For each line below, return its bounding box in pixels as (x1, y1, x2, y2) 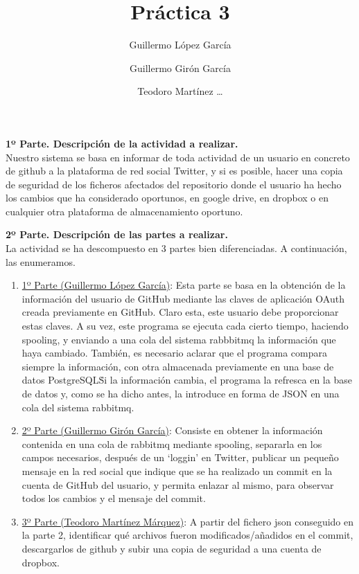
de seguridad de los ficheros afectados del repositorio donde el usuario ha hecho (6, 177, 342, 191)
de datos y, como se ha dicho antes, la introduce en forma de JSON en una (21, 386, 340, 400)
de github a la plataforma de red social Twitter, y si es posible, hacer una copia (6, 163, 343, 178)
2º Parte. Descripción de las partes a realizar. (6, 227, 228, 242)
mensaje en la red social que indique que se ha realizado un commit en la (21, 463, 333, 478)
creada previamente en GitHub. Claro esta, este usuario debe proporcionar (21, 305, 339, 319)
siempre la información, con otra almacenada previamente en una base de (21, 359, 334, 373)
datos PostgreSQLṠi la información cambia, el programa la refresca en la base (21, 373, 352, 387)
